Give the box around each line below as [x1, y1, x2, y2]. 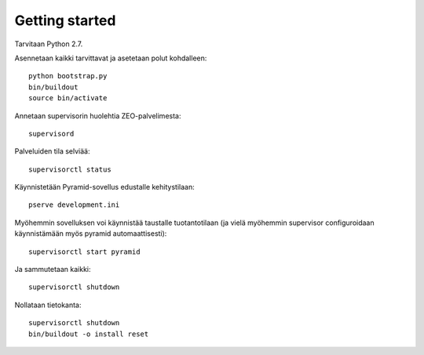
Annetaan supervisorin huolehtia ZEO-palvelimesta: [14, 110, 181, 121]
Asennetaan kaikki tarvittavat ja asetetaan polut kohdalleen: [14, 53, 207, 63]
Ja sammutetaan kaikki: [14, 265, 91, 274]
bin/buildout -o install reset [28, 329, 149, 339]
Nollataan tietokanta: [14, 300, 82, 310]
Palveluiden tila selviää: [14, 147, 90, 156]
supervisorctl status [28, 165, 111, 174]
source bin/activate [28, 94, 108, 103]
